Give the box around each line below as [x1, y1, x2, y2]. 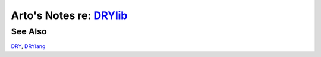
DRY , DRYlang [11, 43, 46, 50]
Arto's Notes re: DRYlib [11, 9, 128, 22]
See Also [11, 26, 47, 37]
